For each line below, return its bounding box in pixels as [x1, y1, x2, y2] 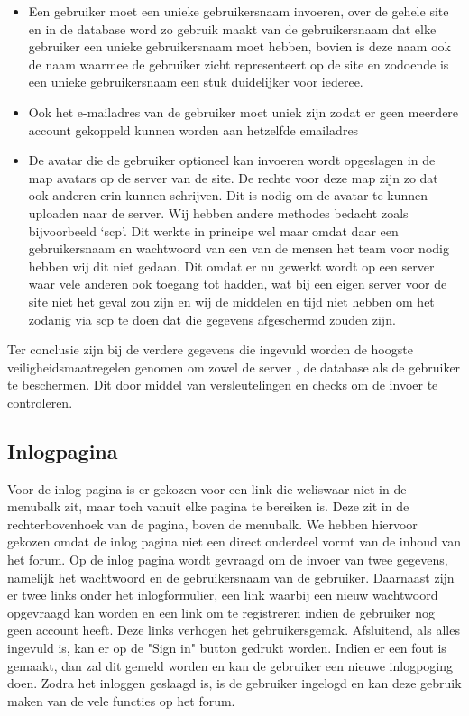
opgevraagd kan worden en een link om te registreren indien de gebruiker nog [7, 602, 436, 621]
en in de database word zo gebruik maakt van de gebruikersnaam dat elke [28, 19, 437, 38]
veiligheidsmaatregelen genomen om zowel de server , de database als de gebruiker [7, 357, 461, 376]
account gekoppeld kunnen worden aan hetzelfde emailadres [28, 120, 359, 139]
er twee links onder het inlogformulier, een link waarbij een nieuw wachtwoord [7, 585, 438, 604]
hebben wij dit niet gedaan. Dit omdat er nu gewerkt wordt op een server [28, 256, 435, 275]
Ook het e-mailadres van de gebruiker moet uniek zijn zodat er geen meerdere [28, 102, 459, 121]
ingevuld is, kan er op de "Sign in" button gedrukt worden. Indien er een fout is [7, 638, 446, 657]
